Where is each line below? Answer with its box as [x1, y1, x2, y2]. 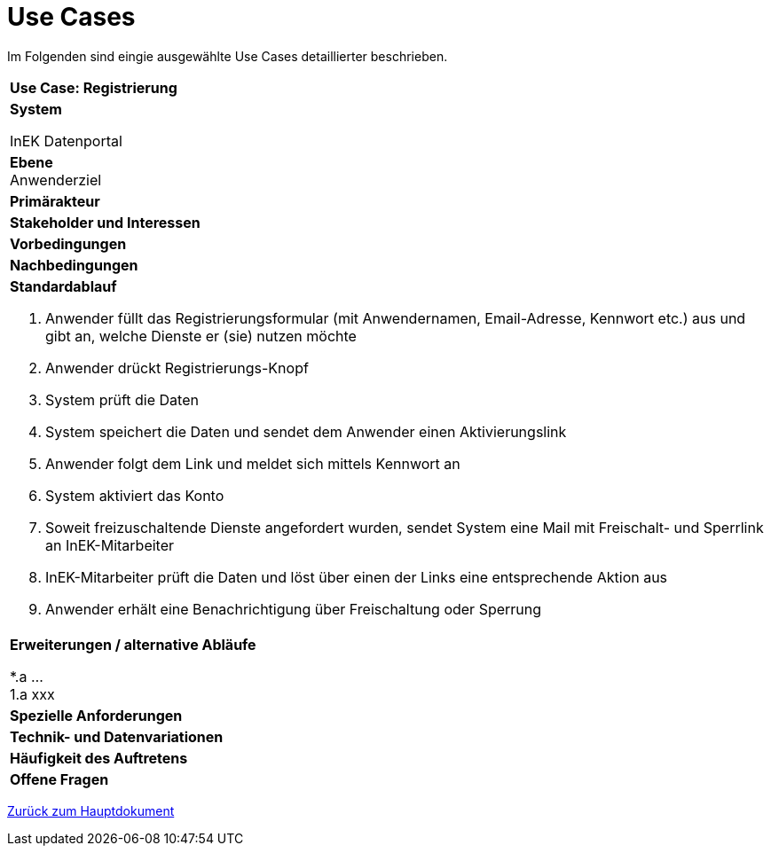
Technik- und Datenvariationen [10, 727, 224, 746]
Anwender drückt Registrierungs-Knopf [45, 358, 309, 377]
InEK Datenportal [10, 131, 122, 150]
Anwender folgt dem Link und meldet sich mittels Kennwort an [45, 454, 460, 473]
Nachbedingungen [10, 255, 138, 274]
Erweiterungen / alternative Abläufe [10, 635, 256, 653]
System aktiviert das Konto [45, 486, 224, 505]
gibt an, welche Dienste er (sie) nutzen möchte [45, 326, 357, 345]
